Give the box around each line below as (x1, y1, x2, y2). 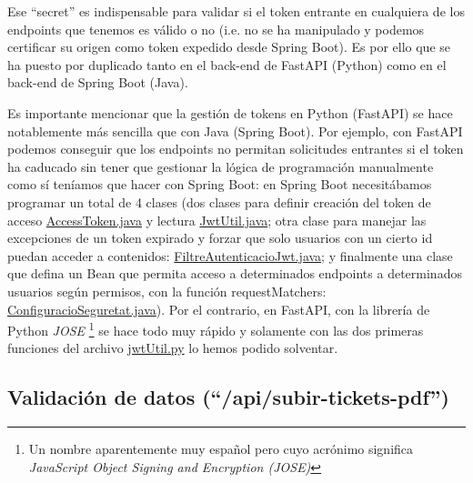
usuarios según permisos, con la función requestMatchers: (7, 281, 327, 300)
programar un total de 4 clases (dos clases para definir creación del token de (7, 192, 431, 211)
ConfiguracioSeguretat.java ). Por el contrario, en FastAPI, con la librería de (7, 299, 430, 318)
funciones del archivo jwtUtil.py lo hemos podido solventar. (7, 338, 338, 357)
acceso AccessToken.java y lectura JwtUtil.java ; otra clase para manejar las (7, 210, 427, 229)
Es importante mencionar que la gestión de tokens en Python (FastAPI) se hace (7, 103, 453, 122)
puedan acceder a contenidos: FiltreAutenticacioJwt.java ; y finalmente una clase (7, 246, 453, 265)
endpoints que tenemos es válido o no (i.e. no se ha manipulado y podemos (7, 19, 425, 38)
